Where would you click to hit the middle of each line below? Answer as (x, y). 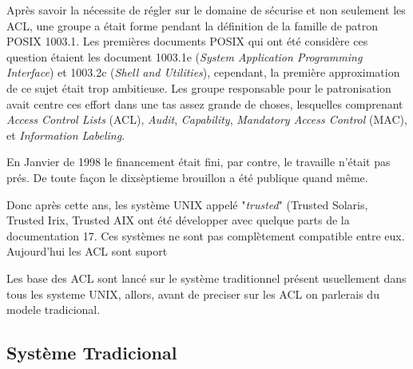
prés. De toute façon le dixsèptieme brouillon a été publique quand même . (187, 177)
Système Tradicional (92, 353)
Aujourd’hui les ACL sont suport (87, 251)
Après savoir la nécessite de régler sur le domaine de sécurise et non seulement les (206, 10)
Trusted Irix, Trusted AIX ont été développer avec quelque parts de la (178, 220)
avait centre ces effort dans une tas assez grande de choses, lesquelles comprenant (205, 103)
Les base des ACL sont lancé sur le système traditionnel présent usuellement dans (206, 278)
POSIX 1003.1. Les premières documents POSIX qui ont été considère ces (187, 41)
